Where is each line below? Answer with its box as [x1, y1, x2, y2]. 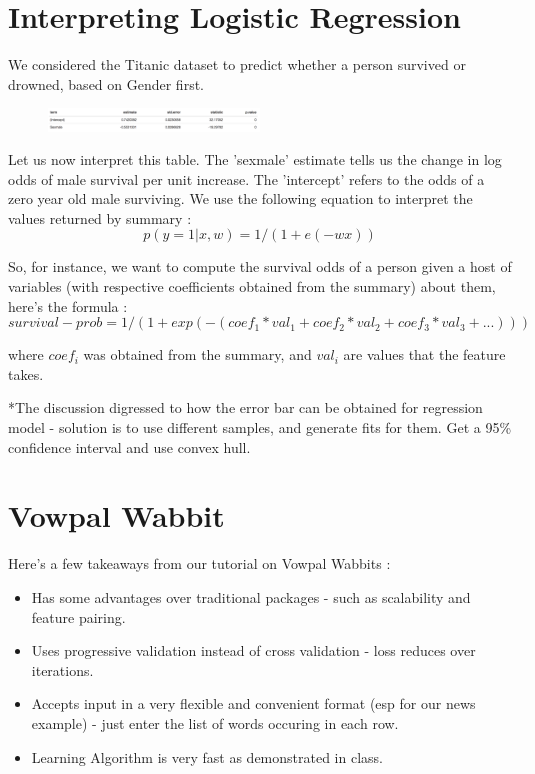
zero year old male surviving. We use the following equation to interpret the [8, 188, 473, 209]
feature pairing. [31, 606, 126, 627]
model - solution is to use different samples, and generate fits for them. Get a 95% [8, 417, 512, 438]
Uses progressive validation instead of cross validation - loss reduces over [31, 640, 476, 661]
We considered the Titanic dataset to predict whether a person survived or [8, 54, 466, 75]
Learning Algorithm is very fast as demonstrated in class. [31, 746, 383, 767]
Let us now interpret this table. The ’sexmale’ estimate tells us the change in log [8, 149, 502, 170]
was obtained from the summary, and [83, 344, 312, 365]
